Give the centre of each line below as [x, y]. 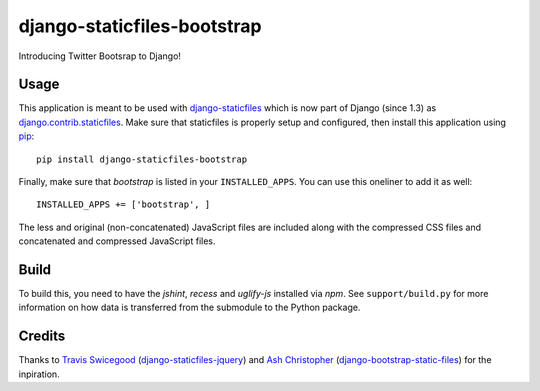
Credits [42, 336]
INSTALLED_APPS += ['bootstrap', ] [123, 204]
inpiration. [39, 374]
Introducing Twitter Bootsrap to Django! [100, 56]
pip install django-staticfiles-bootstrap [142, 159]
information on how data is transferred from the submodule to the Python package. [189, 307]
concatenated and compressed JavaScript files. [117, 241]
